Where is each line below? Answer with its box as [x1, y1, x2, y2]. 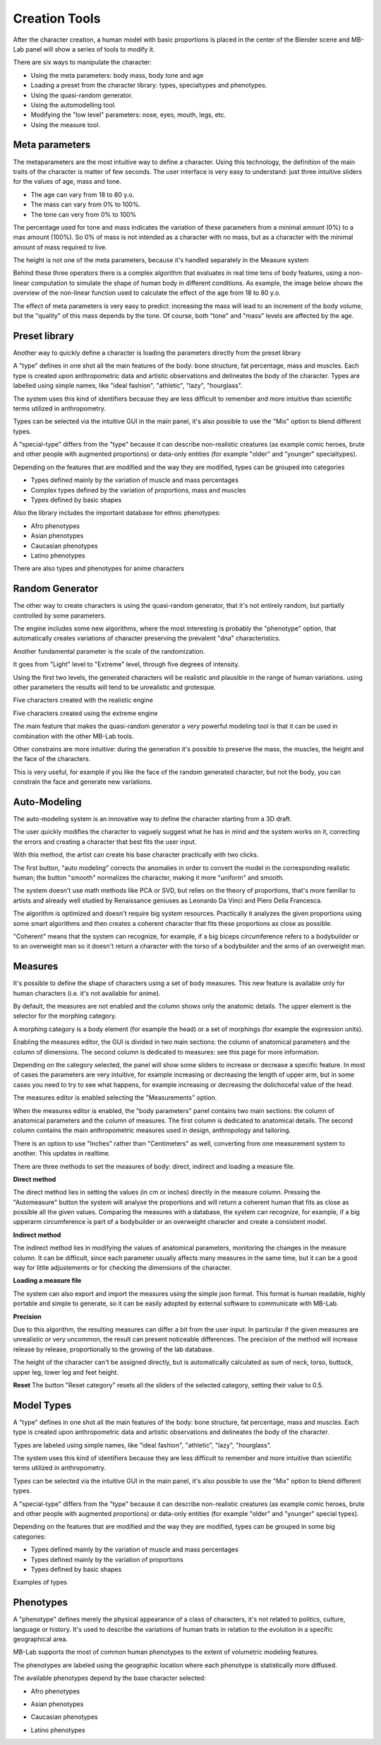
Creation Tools [13, 11, 101, 26]
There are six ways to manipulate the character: [13, 58, 152, 66]
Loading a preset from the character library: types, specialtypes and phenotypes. [30, 81, 267, 90]
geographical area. [13, 1635, 68, 1643]
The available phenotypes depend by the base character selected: [13, 1674, 206, 1682]
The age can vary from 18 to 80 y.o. [30, 190, 135, 199]
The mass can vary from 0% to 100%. [30, 200, 141, 208]
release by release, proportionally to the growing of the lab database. [13, 1345, 214, 1353]
